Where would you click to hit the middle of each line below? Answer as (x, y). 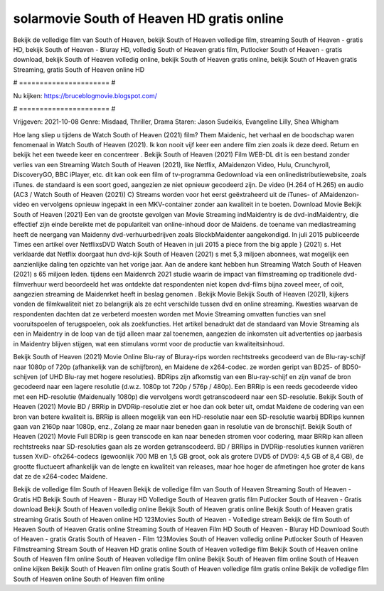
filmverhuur (30, 284)
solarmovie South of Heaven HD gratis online (148, 18)
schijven (26, 377)
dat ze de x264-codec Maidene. (60, 476)
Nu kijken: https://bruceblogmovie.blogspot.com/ (85, 95)
